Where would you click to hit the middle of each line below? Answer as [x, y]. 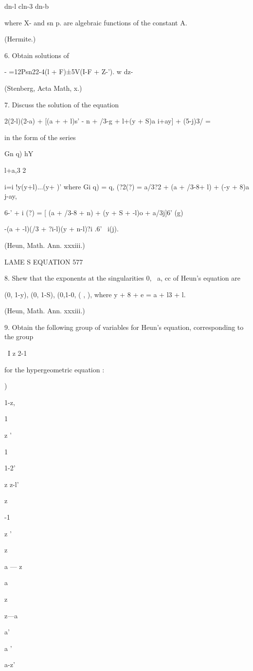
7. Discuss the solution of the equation [62, 104]
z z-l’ [12, 484]
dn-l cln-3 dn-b [27, 6]
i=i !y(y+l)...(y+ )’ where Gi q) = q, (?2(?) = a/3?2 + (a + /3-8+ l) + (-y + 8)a [127, 186]
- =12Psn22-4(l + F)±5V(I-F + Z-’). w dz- [69, 71]
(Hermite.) [20, 39]
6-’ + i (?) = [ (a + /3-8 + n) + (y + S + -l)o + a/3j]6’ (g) [94, 212]
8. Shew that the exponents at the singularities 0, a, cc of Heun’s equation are [122, 278]
